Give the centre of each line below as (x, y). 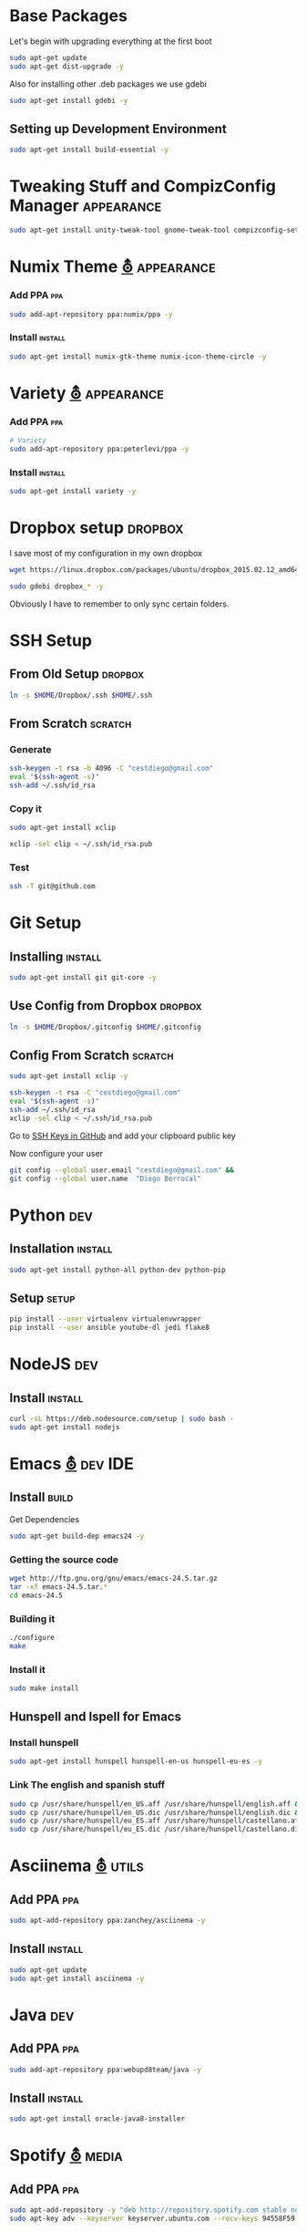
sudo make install (44, 1688)
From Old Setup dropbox (77, 675)
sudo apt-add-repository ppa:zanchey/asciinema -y (107, 1921)
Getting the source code (64, 1559)
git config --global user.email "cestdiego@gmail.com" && (122, 1170)
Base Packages (68, 16)
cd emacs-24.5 (36, 1595)
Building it (32, 1618)
